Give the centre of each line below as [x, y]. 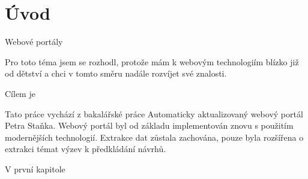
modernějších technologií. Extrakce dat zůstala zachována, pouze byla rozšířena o [154, 137]
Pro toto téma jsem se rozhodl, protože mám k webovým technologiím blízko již [152, 61]
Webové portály [34, 42]
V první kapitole [35, 169]
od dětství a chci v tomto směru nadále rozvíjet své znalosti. [116, 73]
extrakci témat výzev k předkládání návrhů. [86, 149]
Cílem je [20, 93]
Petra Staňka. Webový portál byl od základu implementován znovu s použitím [149, 125]
